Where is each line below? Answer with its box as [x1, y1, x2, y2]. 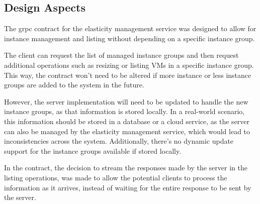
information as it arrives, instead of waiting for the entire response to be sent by [4, 182, 251, 192]
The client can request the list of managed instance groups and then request [4, 50, 239, 60]
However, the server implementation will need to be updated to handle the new [4, 96, 248, 107]
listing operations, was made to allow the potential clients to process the [4, 172, 227, 182]
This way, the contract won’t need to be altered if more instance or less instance [4, 69, 251, 80]
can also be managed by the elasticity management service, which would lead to [4, 126, 250, 136]
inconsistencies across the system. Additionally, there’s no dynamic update [4, 136, 234, 146]
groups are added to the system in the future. [4, 79, 144, 90]
